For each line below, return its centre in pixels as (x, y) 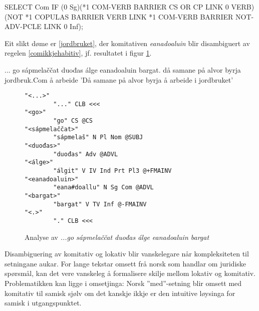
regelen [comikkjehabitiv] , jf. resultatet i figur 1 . (78, 53)
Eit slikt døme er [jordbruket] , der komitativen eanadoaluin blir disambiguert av (127, 43)
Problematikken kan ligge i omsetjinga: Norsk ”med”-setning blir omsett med (123, 283)
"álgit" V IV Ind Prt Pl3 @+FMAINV (112, 171)
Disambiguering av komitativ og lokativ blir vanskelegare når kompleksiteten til (127, 254)
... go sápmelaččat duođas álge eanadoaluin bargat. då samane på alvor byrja (123, 69)
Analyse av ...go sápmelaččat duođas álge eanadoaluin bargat (117, 237)
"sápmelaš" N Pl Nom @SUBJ (98, 137)
